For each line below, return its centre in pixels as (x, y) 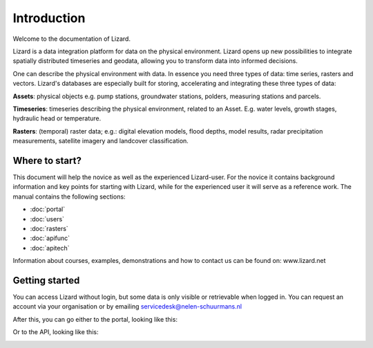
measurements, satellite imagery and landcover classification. (101, 141)
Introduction (49, 18)
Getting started (46, 280)
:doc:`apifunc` (50, 238)
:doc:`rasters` (49, 228)
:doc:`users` (47, 219)
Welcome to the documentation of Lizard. (72, 39)
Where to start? (47, 160)
